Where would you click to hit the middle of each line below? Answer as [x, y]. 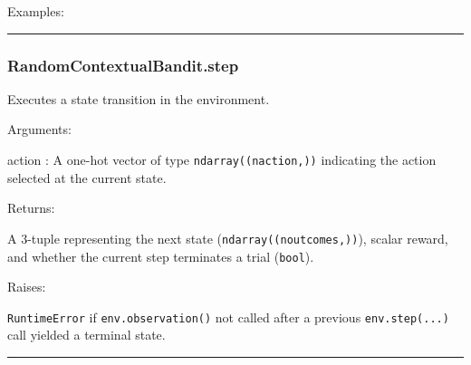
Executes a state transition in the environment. [139, 98]
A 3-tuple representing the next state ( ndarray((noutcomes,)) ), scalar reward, [228, 238]
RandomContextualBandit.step [123, 65]
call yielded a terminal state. [87, 335]
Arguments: [39, 129]
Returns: [31, 208]
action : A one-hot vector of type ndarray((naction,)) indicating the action [222, 159]
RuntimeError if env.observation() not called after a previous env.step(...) [228, 317]
